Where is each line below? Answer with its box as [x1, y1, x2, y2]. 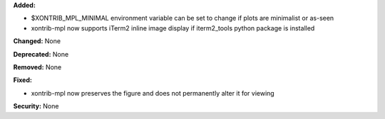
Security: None [13, 102, 59, 110]
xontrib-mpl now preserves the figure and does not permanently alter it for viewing [31, 89, 274, 97]
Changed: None [13, 37, 61, 45]
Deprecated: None [13, 50, 69, 58]
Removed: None [13, 62, 62, 71]
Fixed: [13, 76, 32, 84]
